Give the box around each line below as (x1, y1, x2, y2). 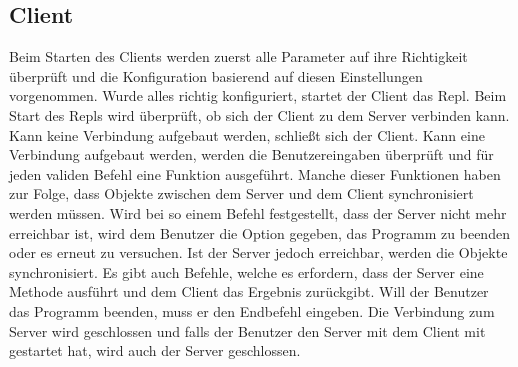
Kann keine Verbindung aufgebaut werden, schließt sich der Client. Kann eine (9, 124, 485, 145)
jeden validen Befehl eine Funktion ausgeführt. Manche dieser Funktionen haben (9, 163, 501, 184)
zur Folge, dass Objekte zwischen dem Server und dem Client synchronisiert (9, 183, 474, 204)
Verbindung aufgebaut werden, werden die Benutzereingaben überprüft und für (9, 144, 494, 165)
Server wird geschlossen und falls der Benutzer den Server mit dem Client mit (9, 320, 486, 341)
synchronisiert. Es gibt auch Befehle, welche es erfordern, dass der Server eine (9, 261, 484, 282)
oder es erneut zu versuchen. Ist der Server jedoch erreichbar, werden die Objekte (9, 242, 508, 263)
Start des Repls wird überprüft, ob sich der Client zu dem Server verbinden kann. (9, 104, 510, 125)
